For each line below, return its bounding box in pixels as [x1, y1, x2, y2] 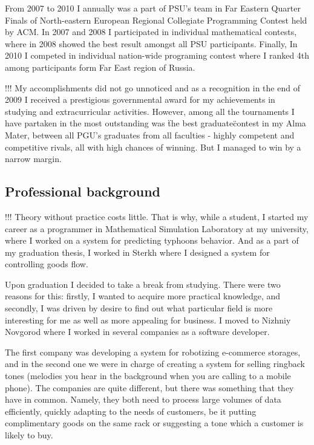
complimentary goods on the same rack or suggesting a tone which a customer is [5, 417, 304, 429]
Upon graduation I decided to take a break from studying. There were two [5, 278, 281, 290]
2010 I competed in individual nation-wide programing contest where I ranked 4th [5, 49, 310, 62]
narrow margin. [5, 152, 62, 165]
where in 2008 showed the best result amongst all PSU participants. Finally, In [5, 37, 298, 50]
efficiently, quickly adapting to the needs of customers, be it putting [5, 404, 257, 417]
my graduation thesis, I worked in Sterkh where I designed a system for [5, 245, 270, 258]
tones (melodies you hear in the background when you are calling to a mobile [5, 369, 291, 382]
